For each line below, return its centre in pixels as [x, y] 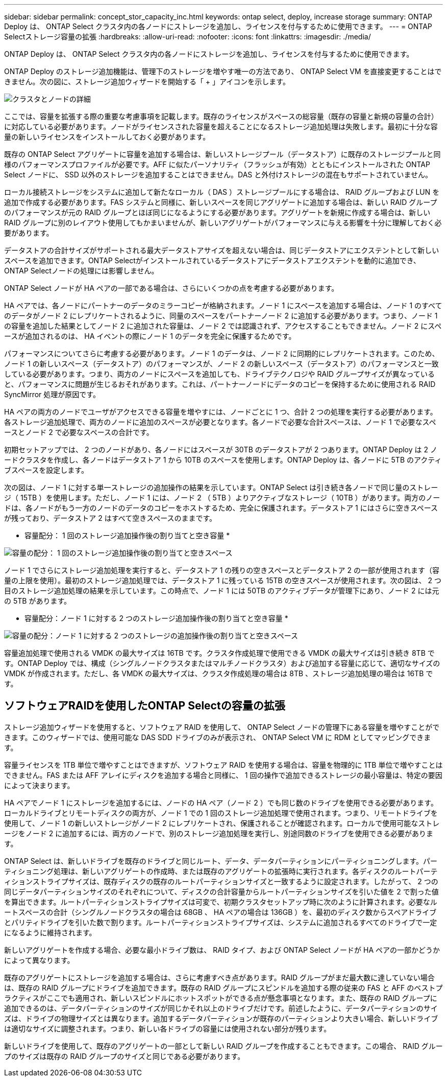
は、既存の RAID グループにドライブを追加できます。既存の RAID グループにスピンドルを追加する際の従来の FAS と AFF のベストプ [224, 987]
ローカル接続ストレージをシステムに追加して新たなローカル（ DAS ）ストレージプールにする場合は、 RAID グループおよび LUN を [222, 192]
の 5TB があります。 [38, 601]
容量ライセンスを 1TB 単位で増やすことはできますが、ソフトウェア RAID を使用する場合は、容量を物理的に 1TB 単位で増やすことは [224, 765]
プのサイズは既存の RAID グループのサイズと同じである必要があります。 [125, 1056]
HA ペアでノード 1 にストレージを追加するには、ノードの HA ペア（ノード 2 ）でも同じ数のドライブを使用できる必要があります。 [221, 802]
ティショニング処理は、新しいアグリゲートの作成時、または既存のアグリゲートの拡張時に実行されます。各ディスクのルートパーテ [221, 871]
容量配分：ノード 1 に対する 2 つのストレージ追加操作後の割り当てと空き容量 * [156, 618]
